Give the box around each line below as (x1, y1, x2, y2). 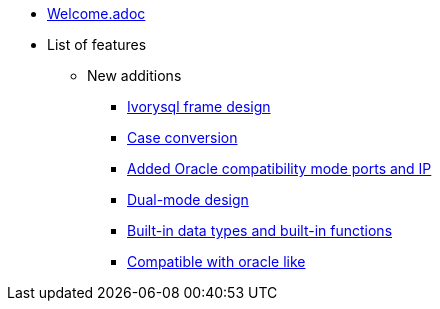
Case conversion (127, 129, 238, 146)
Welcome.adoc (47, 5, 146, 22)
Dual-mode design (127, 191, 249, 208)
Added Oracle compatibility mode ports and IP (127, 160, 432, 177)
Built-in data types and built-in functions (127, 222, 393, 239)
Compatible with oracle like (127, 253, 306, 270)
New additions (87, 67, 182, 84)
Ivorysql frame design (127, 98, 271, 115)
